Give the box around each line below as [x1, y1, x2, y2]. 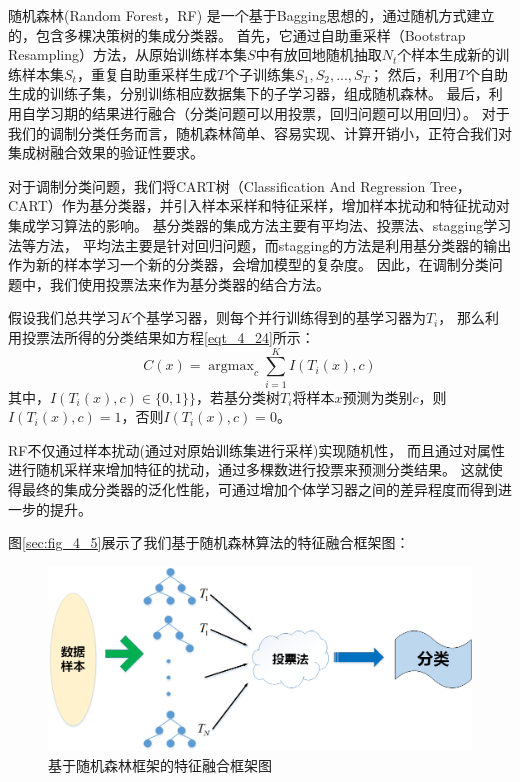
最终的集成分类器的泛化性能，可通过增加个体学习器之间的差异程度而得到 [21, 479, 498, 499]
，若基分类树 [196, 386, 281, 407]
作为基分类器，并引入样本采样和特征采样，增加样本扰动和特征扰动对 [61, 195, 510, 216]
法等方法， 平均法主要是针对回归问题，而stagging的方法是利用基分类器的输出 [8, 234, 512, 255]
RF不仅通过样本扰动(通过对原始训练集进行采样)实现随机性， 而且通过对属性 [8, 439, 505, 460]
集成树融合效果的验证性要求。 [8, 142, 204, 163]
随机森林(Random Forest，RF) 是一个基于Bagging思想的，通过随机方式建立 [8, 5, 495, 25]
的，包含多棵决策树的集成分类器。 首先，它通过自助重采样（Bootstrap [8, 24, 466, 45]
